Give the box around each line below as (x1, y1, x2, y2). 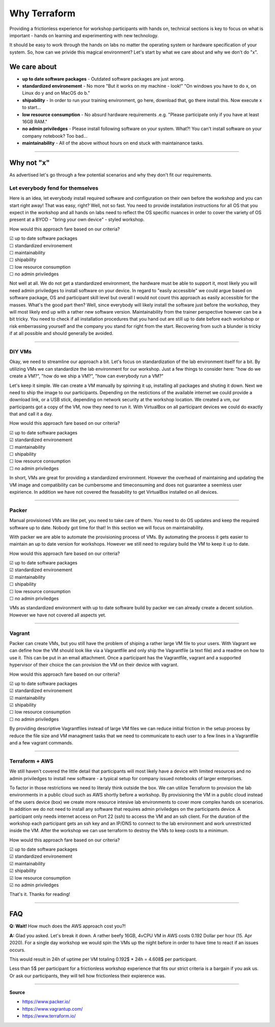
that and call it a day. (9, 411, 53, 417)
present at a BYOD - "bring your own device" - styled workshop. (9, 217, 145, 223)
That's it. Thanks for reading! (9, 891, 71, 897)
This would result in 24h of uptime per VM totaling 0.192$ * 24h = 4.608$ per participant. (9, 956, 197, 962)
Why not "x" (9, 158, 50, 167)
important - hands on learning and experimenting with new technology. (9, 32, 159, 38)
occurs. (9, 946, 25, 953)
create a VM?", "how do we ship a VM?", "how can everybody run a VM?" (9, 373, 164, 379)
